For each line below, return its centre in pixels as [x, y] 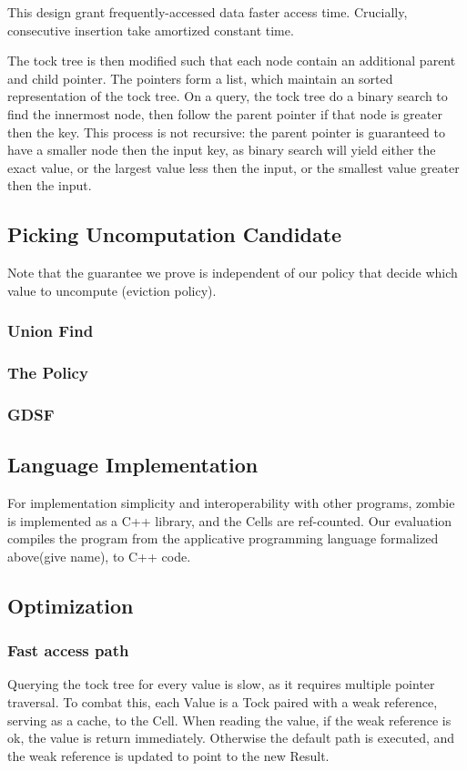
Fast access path [68, 650]
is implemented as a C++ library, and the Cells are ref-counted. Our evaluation [230, 520]
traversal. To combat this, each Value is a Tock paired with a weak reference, [223, 702]
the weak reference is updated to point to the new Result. [168, 755]
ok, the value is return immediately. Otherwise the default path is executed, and [231, 738]
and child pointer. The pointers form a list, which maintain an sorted [200, 78]
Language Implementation [133, 465]
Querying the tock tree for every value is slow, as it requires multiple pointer [221, 684]
